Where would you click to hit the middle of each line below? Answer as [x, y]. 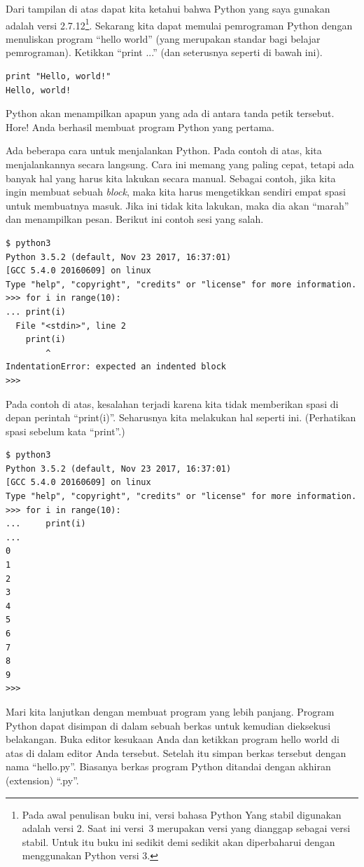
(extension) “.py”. [42, 780]
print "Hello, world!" [58, 77]
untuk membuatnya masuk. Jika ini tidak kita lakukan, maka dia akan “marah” [177, 205]
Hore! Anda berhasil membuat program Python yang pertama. [140, 127]
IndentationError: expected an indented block [116, 367]
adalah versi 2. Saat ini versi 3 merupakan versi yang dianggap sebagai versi [186, 828]
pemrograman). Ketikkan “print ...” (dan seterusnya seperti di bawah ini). [164, 52]
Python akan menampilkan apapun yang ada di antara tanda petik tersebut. [170, 113]
